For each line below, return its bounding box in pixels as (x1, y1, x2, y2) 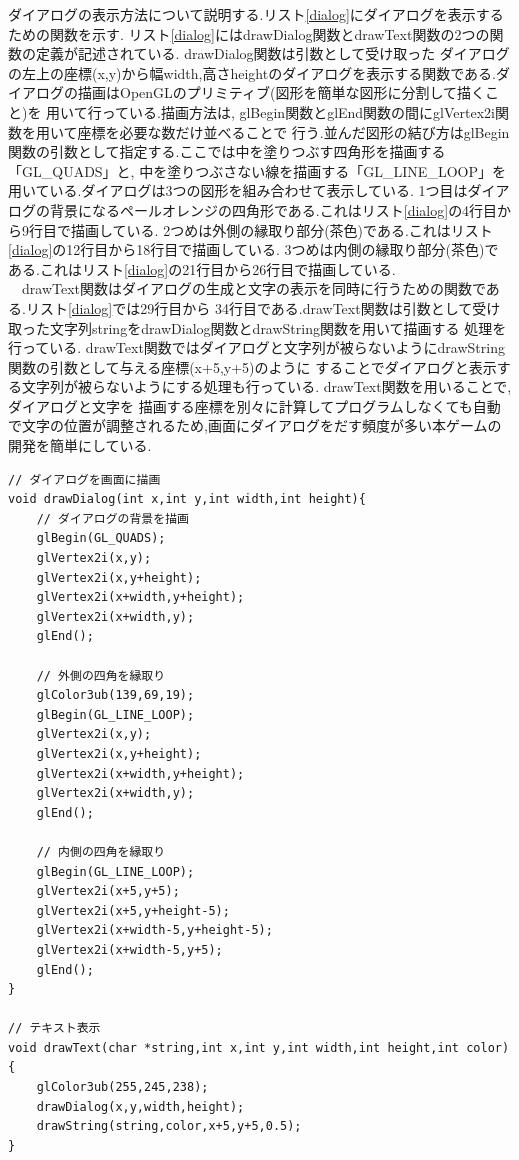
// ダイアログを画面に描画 (8, 472, 161, 487)
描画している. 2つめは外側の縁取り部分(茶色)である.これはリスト (70, 219, 493, 240)
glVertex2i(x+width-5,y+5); (36, 942, 223, 957)
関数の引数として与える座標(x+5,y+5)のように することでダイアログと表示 (8, 356, 497, 377)
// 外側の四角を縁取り (36, 668, 166, 683)
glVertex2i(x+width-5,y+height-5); (36, 923, 273, 938)
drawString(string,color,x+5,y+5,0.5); (36, 1119, 302, 1134)
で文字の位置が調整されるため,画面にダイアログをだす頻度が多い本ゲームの (8, 415, 502, 436)
